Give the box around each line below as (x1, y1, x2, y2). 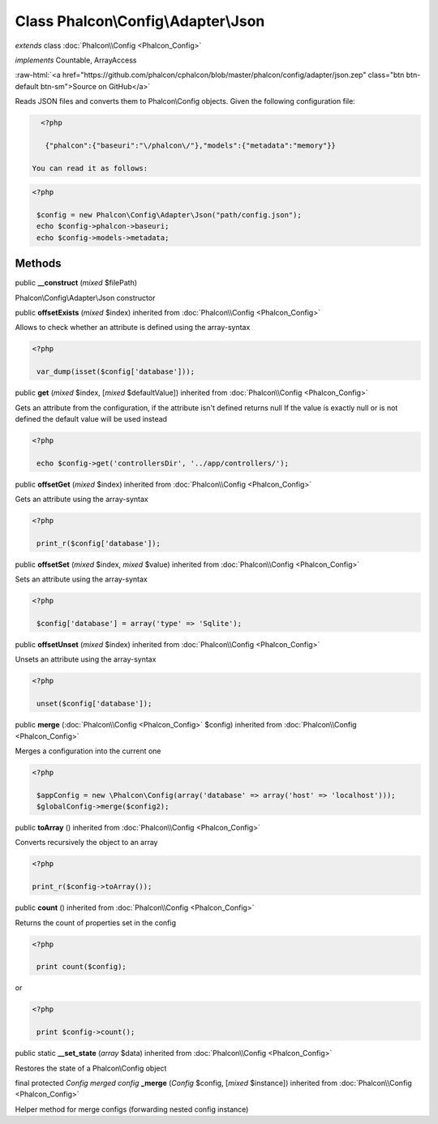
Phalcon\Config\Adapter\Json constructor (15, 293, 156, 302)
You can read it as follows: (32, 163, 148, 173)
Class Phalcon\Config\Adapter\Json (15, 12, 265, 30)
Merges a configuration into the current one (15, 746, 161, 756)
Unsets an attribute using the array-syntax (15, 654, 157, 664)
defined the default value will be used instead (15, 414, 168, 423)
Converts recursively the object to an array (15, 838, 158, 847)
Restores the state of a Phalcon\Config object (15, 1063, 167, 1073)
